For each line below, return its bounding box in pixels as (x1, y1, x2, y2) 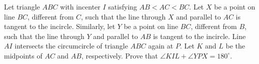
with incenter (60, 1, 100, 11)
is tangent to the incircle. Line (153, 30, 246, 41)
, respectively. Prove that (81, 50, 158, 60)
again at (148, 40, 173, 51)
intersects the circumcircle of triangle (14, 40, 128, 51)
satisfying (108, 1, 137, 11)
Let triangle (4, 1, 40, 11)
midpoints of (4, 50, 42, 60)
